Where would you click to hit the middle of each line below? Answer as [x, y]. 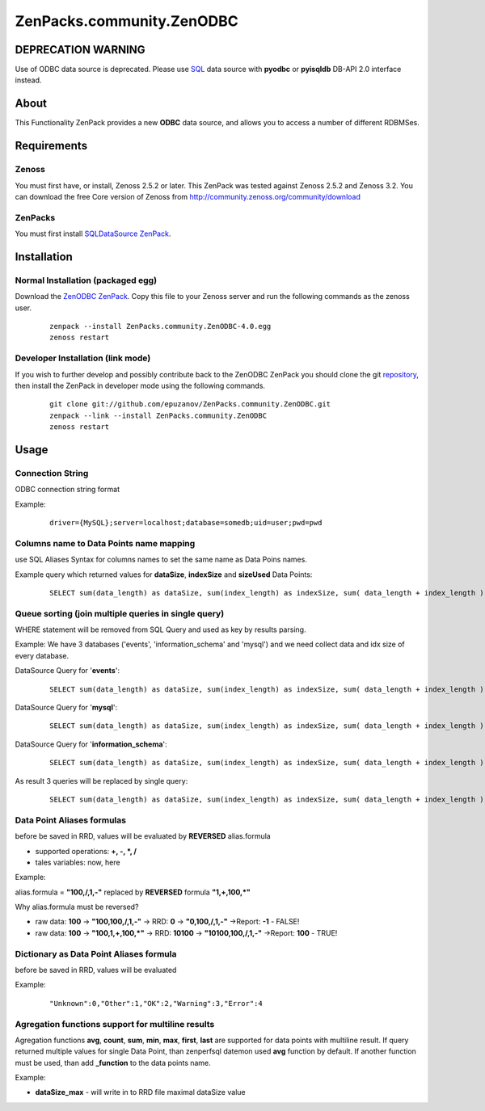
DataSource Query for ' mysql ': [66, 708]
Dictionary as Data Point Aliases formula [96, 953]
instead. [28, 80]
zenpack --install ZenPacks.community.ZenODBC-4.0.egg [160, 326]
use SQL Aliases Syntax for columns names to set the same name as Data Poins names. [161, 560]
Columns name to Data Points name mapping [105, 543]
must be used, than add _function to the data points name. [113, 1063]
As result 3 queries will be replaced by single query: [101, 781]
